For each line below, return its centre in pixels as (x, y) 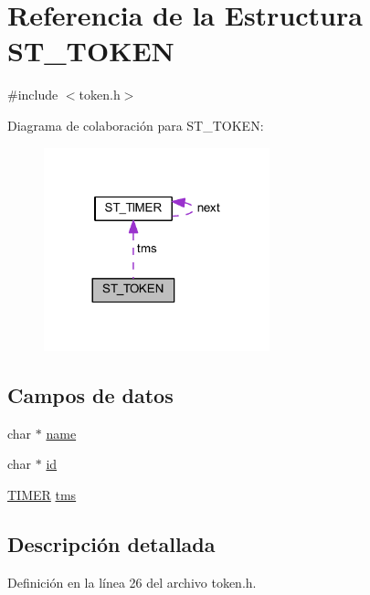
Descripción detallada (111, 543)
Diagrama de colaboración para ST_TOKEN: (136, 125)
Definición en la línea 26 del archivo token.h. (132, 582)
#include (33, 95)
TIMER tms (42, 494)
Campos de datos (90, 394)
